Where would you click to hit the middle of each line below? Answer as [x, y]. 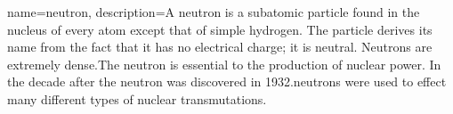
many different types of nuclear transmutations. [137, 98]
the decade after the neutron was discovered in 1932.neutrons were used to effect [227, 81]
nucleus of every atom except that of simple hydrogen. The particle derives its [220, 29]
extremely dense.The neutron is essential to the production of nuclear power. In [224, 64]
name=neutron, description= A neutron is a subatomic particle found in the [214, 12]
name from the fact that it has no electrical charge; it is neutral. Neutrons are [220, 47]
